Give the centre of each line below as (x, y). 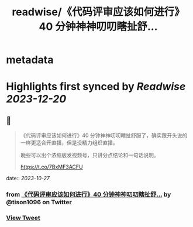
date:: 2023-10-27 (28, 178)
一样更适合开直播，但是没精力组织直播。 (69, 143)
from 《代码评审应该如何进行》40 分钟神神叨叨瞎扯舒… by (89, 195)
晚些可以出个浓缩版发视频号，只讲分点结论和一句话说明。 (89, 155)
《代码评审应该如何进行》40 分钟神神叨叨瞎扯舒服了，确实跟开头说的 (104, 136)
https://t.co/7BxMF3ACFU (51, 167)
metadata (30, 60)
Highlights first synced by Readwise (96, 87)
